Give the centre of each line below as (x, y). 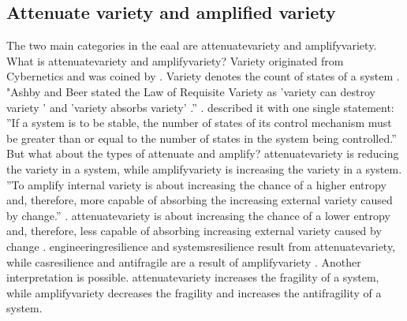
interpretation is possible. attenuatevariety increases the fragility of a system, (193, 277)
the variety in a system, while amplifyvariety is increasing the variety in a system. (204, 168)
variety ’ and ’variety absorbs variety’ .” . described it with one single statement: (200, 107)
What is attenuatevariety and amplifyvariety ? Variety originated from (175, 60)
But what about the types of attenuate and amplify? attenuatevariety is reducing (203, 153)
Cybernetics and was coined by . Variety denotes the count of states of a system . (203, 76)
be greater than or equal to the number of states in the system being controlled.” (202, 138)
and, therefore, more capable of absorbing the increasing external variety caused (200, 200)
